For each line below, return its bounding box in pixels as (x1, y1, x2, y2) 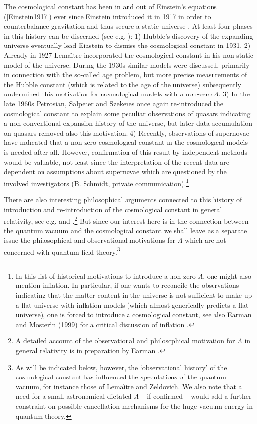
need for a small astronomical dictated (15, 391, 132, 401)
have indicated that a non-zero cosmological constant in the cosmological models (4, 137, 248, 147)
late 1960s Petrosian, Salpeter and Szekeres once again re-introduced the (4, 98, 223, 108)
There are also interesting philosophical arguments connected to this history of (4, 194, 242, 204)
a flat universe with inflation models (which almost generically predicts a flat (15, 299, 249, 310)
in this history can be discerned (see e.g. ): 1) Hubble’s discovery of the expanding (4, 30, 253, 41)
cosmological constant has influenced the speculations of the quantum (15, 372, 227, 382)
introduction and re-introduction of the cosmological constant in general (4, 204, 222, 214)
